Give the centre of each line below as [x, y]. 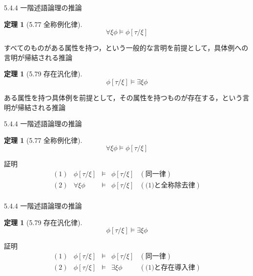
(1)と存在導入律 [170, 267]
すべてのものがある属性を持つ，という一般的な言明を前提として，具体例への [126, 48]
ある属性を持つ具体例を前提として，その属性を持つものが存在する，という [123, 97]
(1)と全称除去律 [170, 185]
